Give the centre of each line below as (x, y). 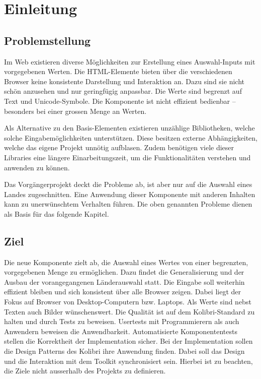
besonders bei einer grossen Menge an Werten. (75, 111)
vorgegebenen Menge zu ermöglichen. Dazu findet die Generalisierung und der (124, 272)
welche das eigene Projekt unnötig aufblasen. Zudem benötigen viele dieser (119, 147)
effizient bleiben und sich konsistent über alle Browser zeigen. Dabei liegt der (122, 292)
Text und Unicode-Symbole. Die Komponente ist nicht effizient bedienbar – (120, 101)
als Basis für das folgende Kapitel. (57, 213)
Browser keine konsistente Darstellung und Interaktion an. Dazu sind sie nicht (124, 81)
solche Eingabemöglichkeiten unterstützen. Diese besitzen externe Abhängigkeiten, (131, 137)
